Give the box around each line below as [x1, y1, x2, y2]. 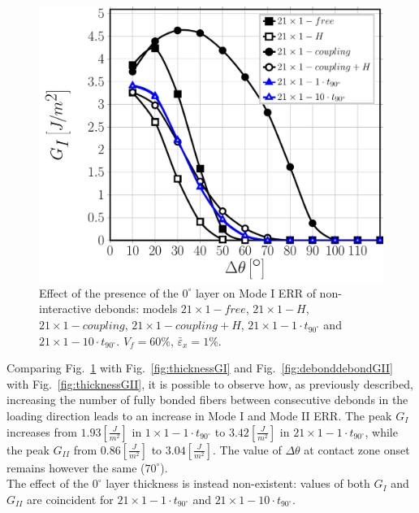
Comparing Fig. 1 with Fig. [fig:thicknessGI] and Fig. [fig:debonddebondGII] [6, 359, 393, 376]
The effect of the [6, 475, 89, 492]
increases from [6, 423, 77, 440]
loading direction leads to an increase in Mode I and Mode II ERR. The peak [6, 407, 392, 424]
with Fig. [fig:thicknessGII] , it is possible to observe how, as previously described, [6, 375, 413, 392]
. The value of [212, 441, 282, 458]
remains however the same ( [6, 459, 145, 476]
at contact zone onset [304, 441, 410, 458]
